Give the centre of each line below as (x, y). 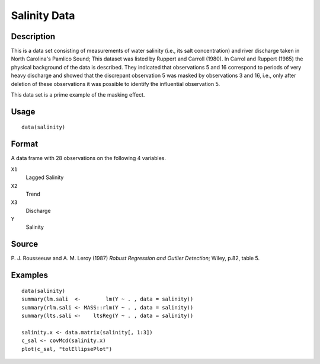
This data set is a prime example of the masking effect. (78, 95)
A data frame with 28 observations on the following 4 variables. (88, 158)
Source (25, 244)
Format (25, 144)
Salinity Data (43, 15)
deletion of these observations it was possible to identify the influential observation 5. (116, 84)
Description (33, 36)
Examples (30, 275)
